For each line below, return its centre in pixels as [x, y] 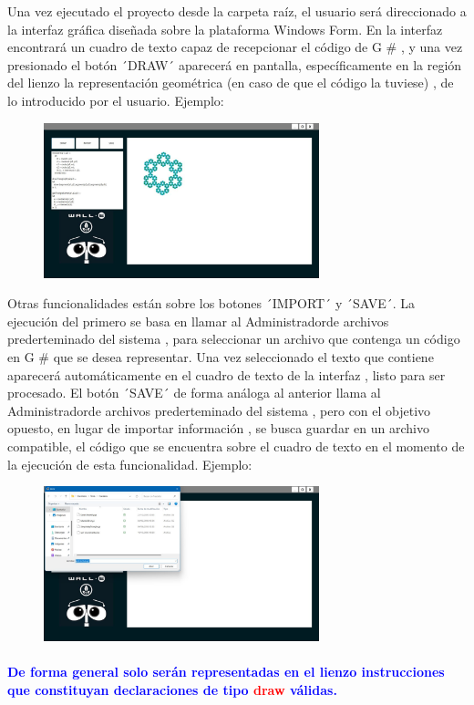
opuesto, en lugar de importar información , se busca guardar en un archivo [218, 428]
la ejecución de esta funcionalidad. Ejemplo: [130, 464]
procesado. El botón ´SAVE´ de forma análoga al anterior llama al [194, 393]
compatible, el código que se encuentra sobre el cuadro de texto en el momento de [236, 446]
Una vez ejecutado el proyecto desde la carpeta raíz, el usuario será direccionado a [237, 11]
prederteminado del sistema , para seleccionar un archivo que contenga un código [234, 339]
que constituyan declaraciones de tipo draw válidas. [172, 689]
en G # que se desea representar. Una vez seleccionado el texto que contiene [221, 357]
